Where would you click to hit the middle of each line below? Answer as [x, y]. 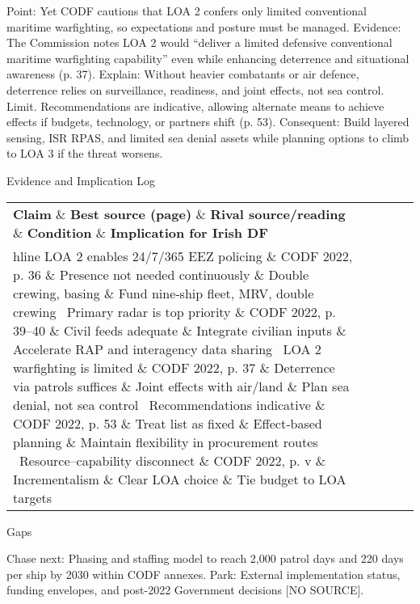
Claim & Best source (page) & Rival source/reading [179, 213]
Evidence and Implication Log [81, 180]
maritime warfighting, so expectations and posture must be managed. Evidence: [204, 26]
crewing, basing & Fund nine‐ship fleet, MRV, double [164, 293]
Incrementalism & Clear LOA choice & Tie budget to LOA [180, 479]
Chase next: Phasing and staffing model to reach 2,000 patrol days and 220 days [205, 558]
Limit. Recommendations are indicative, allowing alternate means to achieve [195, 106]
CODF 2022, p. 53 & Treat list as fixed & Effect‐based [168, 423]
